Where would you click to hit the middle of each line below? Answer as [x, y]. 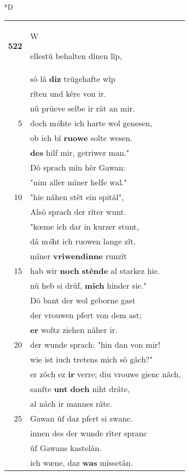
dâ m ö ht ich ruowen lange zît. [83, 241]
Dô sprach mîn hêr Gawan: [78, 167]
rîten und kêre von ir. [68, 93]
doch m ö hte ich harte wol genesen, [91, 123]
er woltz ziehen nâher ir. [74, 329]
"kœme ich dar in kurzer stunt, [85, 226]
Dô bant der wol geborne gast [83, 300]
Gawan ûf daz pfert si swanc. [82, 418]
